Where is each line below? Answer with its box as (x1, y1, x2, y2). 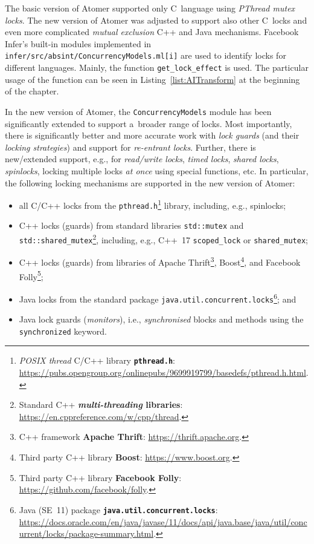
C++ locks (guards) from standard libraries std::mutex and (19, 219, 244, 232)
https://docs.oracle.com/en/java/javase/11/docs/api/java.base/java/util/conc (19, 515, 307, 528)
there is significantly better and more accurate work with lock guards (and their (5, 129, 300, 142)
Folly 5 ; (19, 268, 43, 283)
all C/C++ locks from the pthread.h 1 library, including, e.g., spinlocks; (19, 197, 286, 211)
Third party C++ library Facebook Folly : (19, 471, 182, 483)
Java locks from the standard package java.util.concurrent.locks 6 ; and (19, 290, 296, 305)
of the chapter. (5, 85, 59, 97)
